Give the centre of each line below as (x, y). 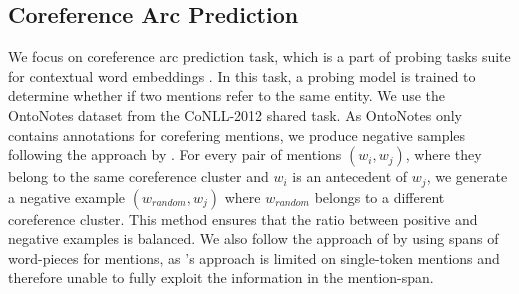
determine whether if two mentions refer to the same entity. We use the (227, 95)
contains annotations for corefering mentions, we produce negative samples (237, 134)
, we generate (467, 176)
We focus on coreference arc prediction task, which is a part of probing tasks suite (259, 56)
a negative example (67, 196)
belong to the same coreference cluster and (138, 176)
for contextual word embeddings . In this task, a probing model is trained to (242, 75)
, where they (443, 154)
